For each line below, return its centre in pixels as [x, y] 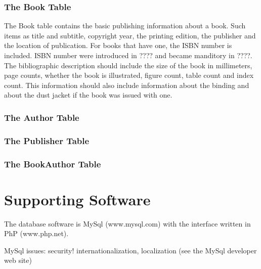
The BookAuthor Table [53, 164]
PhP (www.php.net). [36, 233]
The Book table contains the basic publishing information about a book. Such [125, 26]
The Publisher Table [47, 140]
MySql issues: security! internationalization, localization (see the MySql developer [130, 250]
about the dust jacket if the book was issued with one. [88, 95]
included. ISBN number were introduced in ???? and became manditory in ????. [128, 55]
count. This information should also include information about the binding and [127, 85]
